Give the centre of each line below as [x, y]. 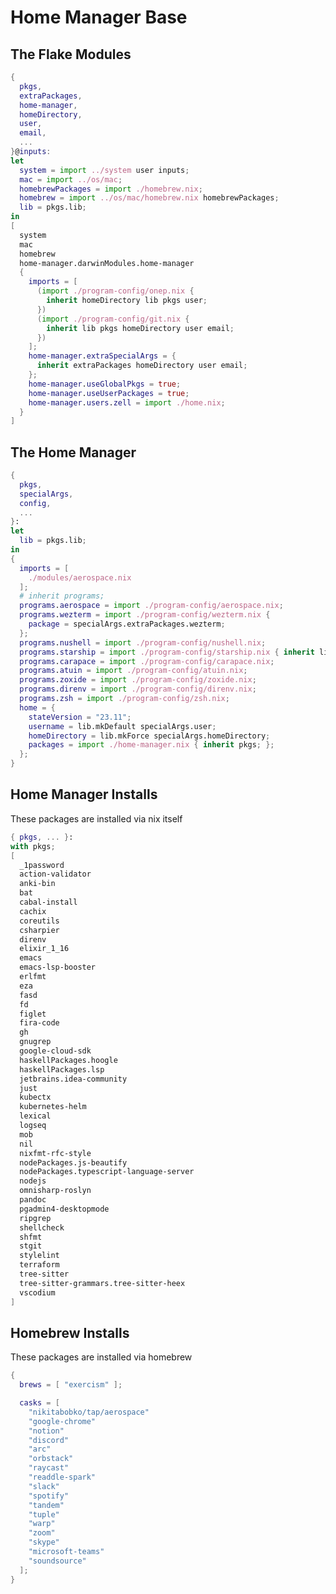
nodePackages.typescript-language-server [107, 1172]
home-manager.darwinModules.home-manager [107, 263]
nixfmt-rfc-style [55, 1153]
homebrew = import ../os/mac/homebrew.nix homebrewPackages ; [149, 198]
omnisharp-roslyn [55, 1191]
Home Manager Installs [84, 794]
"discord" [49, 1440]
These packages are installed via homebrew [101, 1357]
